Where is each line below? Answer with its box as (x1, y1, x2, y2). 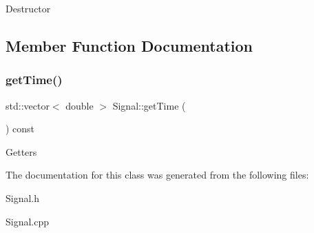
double (65, 98, 94, 112)
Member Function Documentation (6, 34, 253, 56)
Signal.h (6, 190, 40, 205)
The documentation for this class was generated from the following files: (6, 168, 309, 182)
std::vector (6, 98, 50, 112)
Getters (6, 144, 37, 159)
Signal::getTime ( (112, 98, 186, 112)
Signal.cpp (6, 214, 50, 228)
